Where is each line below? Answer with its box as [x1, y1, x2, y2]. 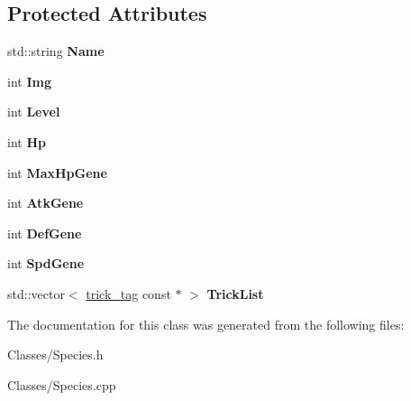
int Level [7, 102, 60, 121]
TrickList [206, 284, 264, 303]
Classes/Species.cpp [7, 375, 116, 394]
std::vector [7, 284, 65, 303]
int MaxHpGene [7, 163, 107, 182]
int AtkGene [7, 193, 84, 212]
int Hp [7, 132, 46, 151]
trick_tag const [86, 284, 171, 303]
